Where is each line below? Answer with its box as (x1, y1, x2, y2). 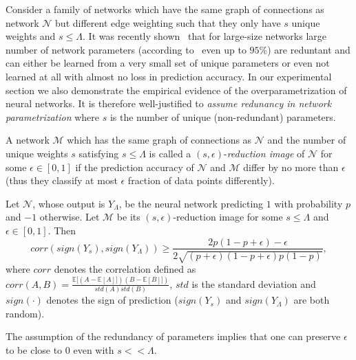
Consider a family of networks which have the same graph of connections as (6, 2, 324, 16)
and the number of (267, 133, 346, 147)
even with (73, 342, 114, 357)
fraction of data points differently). (127, 173, 275, 188)
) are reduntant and (267, 42, 350, 56)
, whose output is (32, 196, 105, 210)
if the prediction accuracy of (75, 159, 194, 174)
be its (116, 210, 140, 224)
